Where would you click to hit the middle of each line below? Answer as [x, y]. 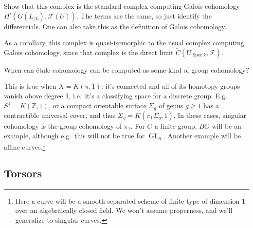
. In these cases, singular [210, 115]
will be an [226, 126]
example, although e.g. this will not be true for [74, 135]
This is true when [30, 86]
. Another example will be [202, 135]
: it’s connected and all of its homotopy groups [171, 86]
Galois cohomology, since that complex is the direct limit [89, 52]
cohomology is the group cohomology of [63, 126]
